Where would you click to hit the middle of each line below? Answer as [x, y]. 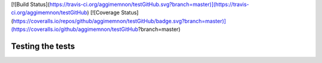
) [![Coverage [103, 12]
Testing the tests [43, 46]
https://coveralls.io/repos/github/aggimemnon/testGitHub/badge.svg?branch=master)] [120, 21]
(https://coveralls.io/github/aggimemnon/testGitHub [75, 29]
